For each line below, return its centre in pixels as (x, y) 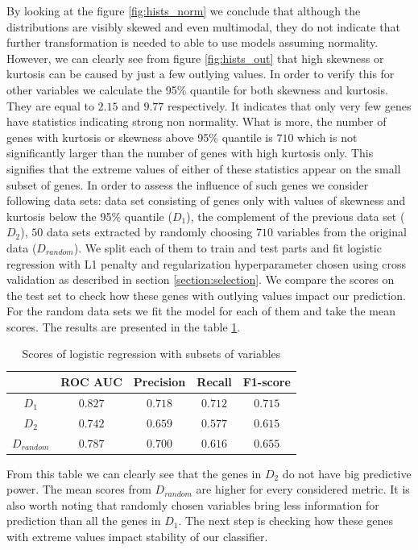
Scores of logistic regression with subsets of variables (151, 354)
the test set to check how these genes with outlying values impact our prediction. (206, 295)
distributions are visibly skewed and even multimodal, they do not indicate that (203, 26)
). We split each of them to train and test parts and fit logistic (228, 247)
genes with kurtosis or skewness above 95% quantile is (140, 137)
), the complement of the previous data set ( (296, 216)
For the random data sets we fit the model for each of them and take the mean (201, 311)
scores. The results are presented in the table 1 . (124, 326)
